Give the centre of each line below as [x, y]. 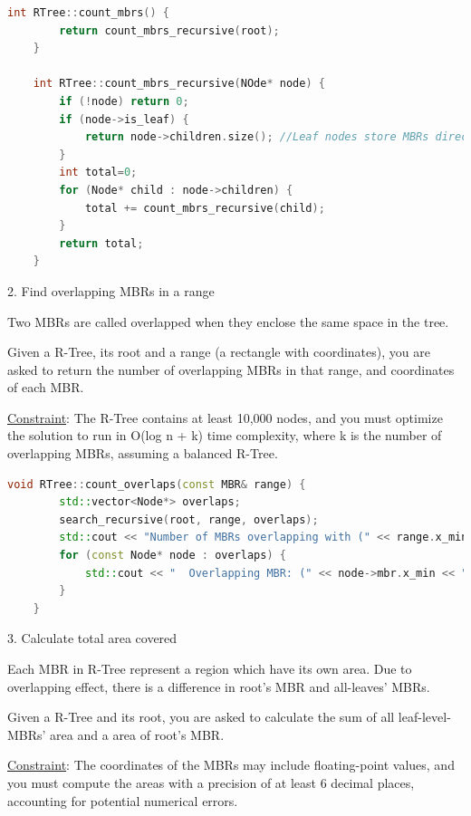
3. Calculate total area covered [92, 638]
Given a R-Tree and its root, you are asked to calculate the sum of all [201, 717]
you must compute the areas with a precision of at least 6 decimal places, [211, 782]
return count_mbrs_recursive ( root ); [169, 30]
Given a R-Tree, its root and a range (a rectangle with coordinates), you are [219, 352]
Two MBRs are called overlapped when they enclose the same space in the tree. [228, 321]
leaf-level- [424, 717]
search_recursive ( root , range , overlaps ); [189, 519]
